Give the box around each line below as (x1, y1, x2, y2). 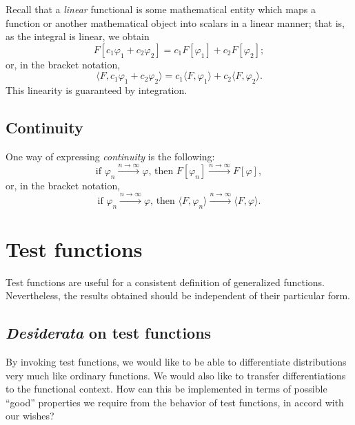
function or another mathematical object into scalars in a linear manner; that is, (6, 15, 345, 30)
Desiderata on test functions (6, 322, 212, 343)
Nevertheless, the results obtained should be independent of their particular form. (6, 288, 350, 303)
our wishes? (6, 408, 54, 423)
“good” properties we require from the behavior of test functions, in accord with (6, 395, 344, 409)
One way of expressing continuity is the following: (6, 149, 215, 163)
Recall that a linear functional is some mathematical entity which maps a (6, 2, 316, 16)
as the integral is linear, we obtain (6, 29, 150, 44)
